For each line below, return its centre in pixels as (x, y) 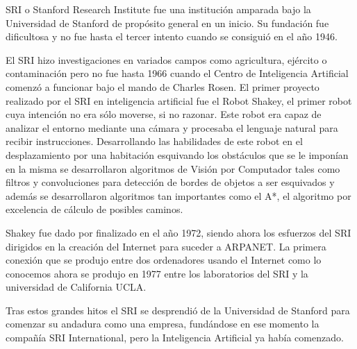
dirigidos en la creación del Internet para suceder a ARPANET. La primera (166, 246)
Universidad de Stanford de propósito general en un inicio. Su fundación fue (167, 23)
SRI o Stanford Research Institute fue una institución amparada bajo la (158, 9)
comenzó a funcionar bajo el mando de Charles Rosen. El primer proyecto (163, 86)
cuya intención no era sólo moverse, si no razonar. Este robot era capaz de (164, 114)
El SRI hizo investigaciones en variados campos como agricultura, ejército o (166, 59)
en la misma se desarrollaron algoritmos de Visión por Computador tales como (173, 168)
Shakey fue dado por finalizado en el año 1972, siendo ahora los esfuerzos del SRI (178, 232)
